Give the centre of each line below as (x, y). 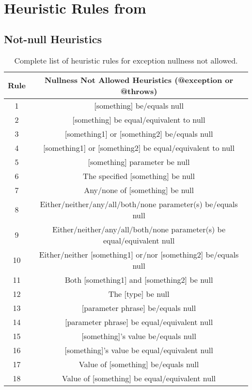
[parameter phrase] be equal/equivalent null (139, 322)
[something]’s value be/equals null (139, 336)
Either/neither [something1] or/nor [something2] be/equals (139, 254)
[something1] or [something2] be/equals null (139, 133)
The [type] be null (139, 293)
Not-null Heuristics (53, 39)
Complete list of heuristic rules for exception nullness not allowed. (126, 60)
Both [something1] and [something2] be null (139, 279)
